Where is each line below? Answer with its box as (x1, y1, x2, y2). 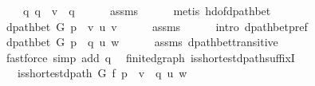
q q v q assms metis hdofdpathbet (22, 2, 271, 18)
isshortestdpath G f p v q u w (17, 64, 187, 81)
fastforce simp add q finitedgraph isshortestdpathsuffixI (6, 49, 295, 65)
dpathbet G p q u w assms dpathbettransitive (6, 33, 278, 50)
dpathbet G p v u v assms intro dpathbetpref (6, 18, 308, 34)
